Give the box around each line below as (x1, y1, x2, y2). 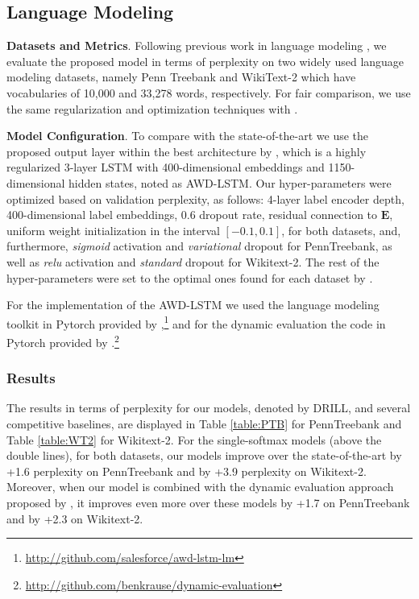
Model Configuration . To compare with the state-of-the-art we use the (6, 127, 369, 144)
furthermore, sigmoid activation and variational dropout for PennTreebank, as (6, 238, 392, 254)
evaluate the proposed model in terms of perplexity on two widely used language (6, 52, 404, 69)
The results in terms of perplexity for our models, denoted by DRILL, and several (6, 399, 411, 416)
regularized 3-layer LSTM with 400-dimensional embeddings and (6, 159, 325, 176)
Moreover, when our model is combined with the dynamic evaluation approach (6, 478, 394, 495)
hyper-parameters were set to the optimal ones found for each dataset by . (6, 269, 373, 286)
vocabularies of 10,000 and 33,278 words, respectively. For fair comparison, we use (6, 84, 411, 101)
